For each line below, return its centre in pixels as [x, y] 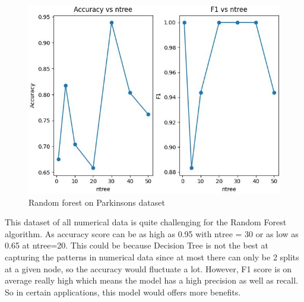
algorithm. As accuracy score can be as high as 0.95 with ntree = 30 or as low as [152, 233]
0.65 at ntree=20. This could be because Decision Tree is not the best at [137, 245]
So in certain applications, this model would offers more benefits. [123, 292]
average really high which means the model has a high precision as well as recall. [151, 280]
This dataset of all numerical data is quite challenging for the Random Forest [146, 222]
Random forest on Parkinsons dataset [97, 202]
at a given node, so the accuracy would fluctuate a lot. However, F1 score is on [148, 268]
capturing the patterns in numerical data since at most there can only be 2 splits [152, 257]
